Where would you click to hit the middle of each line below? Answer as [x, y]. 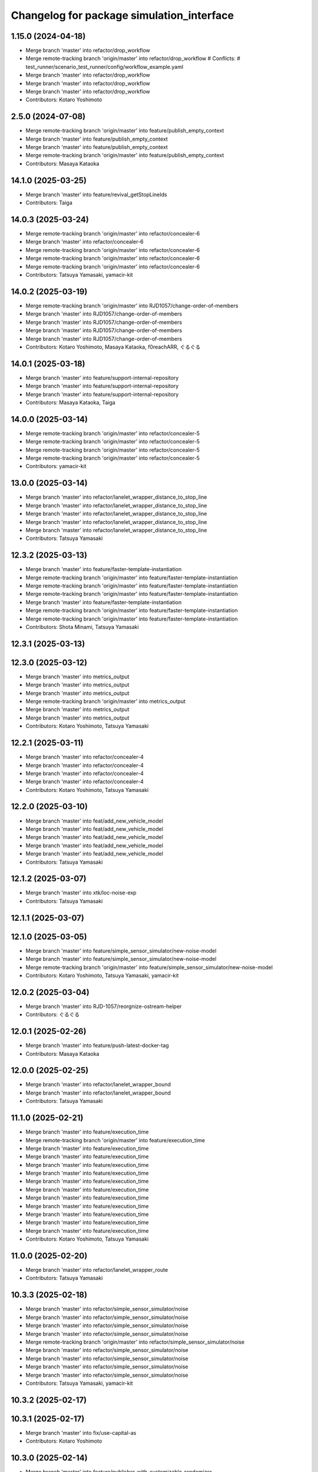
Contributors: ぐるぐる [53, 1015]
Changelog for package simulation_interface [122, 15]
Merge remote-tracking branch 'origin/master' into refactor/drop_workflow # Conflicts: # [133, 58]
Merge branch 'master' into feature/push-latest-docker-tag [97, 1046]
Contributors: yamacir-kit [56, 466]
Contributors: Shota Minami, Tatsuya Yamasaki [82, 626]
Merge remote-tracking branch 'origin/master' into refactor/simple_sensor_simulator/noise [135, 1342]
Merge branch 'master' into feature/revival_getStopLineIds [96, 194]
